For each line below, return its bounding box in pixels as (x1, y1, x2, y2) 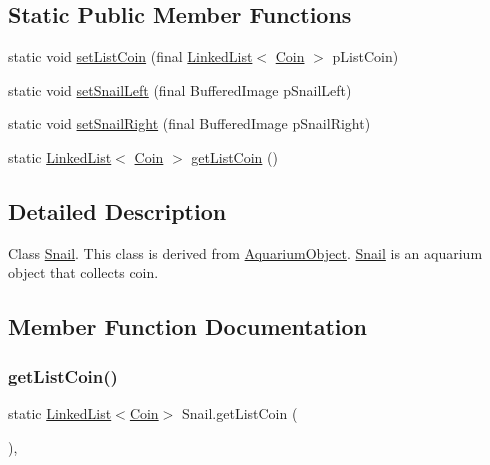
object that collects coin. (8, 262, 159, 283)
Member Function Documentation (8, 311, 368, 342)
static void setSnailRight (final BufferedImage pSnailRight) (8, 113, 371, 134)
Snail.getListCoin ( (181, 402, 298, 423)
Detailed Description (8, 195, 227, 226)
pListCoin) (332, 46, 399, 67)
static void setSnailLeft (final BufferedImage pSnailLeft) (8, 79, 352, 100)
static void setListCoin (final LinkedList (8, 46, 253, 67)
